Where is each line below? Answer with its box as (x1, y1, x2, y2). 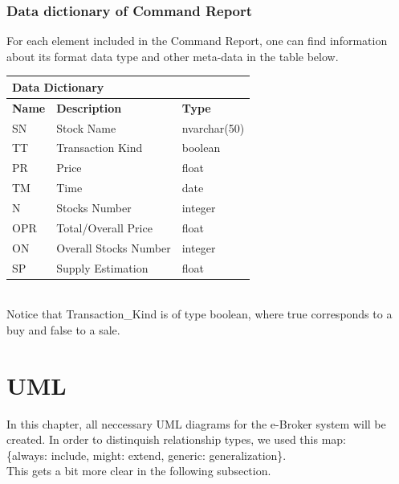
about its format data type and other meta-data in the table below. (6, 47, 339, 64)
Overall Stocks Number (56, 239, 171, 256)
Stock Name (56, 119, 116, 136)
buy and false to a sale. (6, 321, 120, 338)
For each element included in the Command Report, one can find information (6, 32, 388, 49)
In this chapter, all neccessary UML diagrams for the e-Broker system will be (6, 415, 386, 432)
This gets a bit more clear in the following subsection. (6, 462, 271, 479)
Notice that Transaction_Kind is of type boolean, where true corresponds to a (6, 306, 393, 322)
